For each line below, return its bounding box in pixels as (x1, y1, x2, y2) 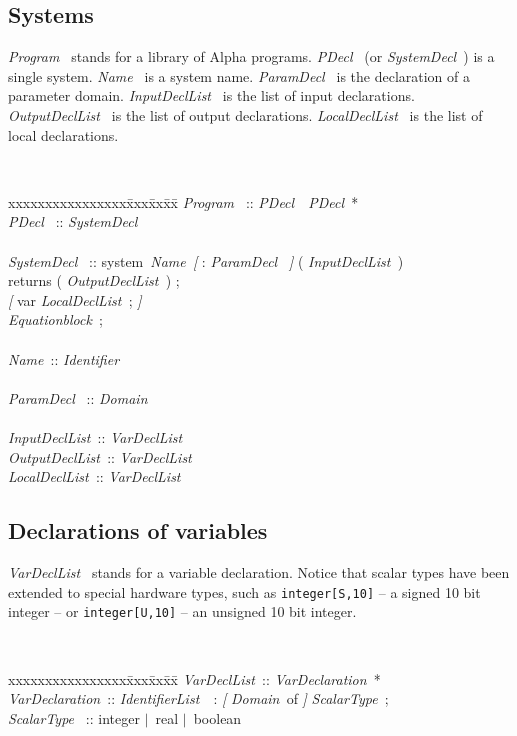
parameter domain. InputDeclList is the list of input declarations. (8, 85, 415, 106)
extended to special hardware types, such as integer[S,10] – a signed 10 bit (8, 581, 481, 602)
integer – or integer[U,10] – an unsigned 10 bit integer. (8, 601, 357, 622)
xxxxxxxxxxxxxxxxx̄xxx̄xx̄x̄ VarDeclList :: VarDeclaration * (8, 668, 381, 689)
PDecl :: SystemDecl (8, 211, 138, 232)
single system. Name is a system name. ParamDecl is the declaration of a (8, 65, 470, 86)
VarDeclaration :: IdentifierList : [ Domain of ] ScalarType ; (8, 688, 389, 709)
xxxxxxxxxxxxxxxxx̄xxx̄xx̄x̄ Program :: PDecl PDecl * (8, 191, 359, 212)
